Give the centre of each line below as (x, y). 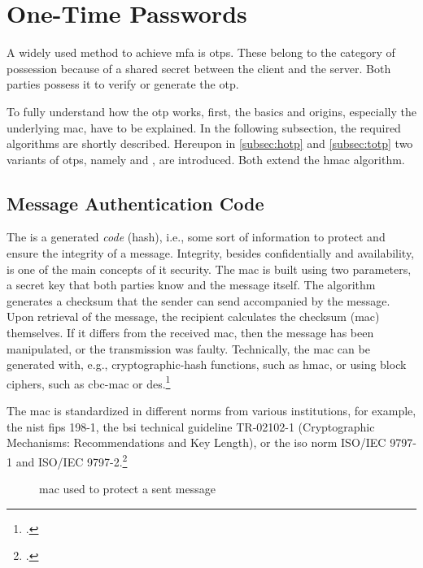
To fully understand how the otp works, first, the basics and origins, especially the (211, 111)
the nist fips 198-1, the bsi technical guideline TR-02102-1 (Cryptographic (191, 426)
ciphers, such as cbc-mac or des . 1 (89, 382)
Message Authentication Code (135, 203)
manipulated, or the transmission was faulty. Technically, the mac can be (188, 348)
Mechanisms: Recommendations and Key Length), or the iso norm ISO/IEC (196, 442)
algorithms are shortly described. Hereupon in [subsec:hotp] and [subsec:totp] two (210, 143)
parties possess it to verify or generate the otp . (123, 84)
